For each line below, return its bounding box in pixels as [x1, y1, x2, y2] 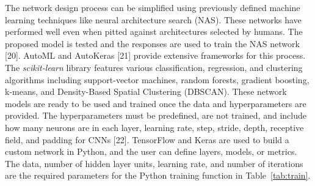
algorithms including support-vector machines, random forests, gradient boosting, [5, 73, 310, 86]
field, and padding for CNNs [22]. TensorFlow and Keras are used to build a [5, 133, 289, 146]
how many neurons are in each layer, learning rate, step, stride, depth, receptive [5, 121, 304, 133]
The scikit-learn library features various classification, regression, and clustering [5, 61, 303, 73]
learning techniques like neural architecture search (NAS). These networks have [5, 13, 302, 26]
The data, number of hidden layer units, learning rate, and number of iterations [5, 157, 303, 169]
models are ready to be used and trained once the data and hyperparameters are [5, 97, 306, 110]
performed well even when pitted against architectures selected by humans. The [5, 25, 303, 38]
